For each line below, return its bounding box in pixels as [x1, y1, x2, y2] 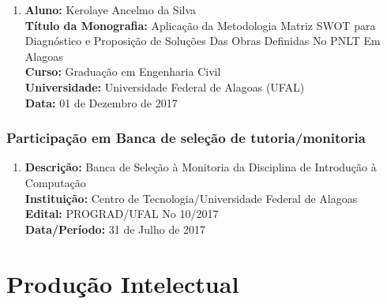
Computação [24, 174, 86, 190]
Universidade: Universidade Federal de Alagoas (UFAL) [24, 78, 305, 95]
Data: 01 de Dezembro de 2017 [24, 94, 178, 111]
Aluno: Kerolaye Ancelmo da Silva [24, 2, 197, 17]
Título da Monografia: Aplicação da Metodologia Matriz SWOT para [24, 17, 376, 33]
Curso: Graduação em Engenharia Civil [24, 63, 221, 80]
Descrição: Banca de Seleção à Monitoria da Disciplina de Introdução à [24, 159, 377, 175]
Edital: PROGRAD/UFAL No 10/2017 [24, 205, 219, 222]
